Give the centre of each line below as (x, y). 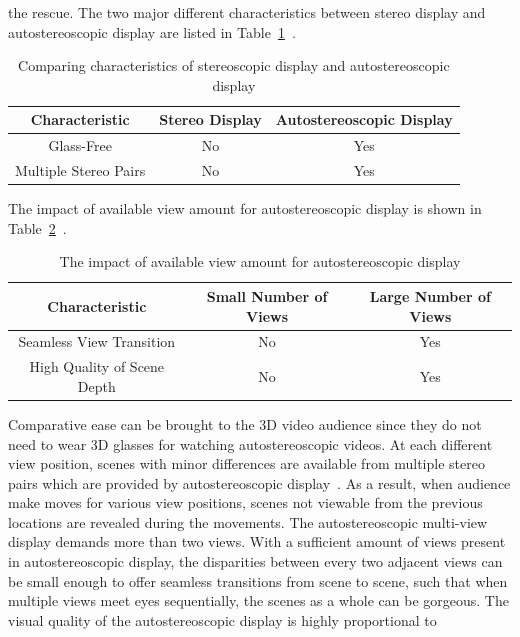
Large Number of (430, 295)
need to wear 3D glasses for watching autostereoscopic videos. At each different (250, 443)
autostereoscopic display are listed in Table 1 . (152, 31)
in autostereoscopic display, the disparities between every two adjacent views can (255, 561)
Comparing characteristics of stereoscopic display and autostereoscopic (234, 65)
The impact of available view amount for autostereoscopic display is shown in (245, 208)
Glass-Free (80, 145)
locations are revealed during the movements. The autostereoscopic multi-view (248, 521)
